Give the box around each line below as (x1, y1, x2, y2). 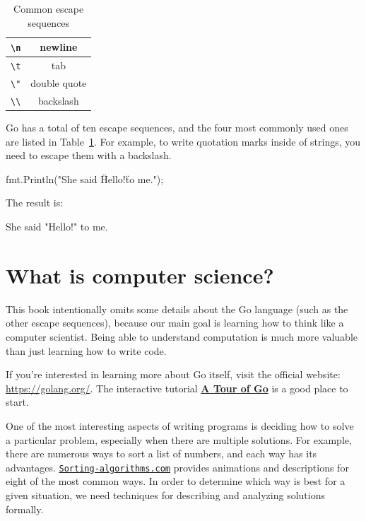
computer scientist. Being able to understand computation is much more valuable (6, 329, 358, 344)
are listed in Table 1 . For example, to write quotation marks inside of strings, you (6, 134, 361, 148)
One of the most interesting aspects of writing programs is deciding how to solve (6, 418, 354, 433)
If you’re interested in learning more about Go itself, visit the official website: (6, 367, 341, 382)
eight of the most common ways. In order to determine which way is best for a (6, 474, 346, 488)
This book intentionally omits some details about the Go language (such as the (6, 301, 348, 316)
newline (40, 40, 78, 54)
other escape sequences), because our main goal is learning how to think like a (6, 315, 344, 330)
